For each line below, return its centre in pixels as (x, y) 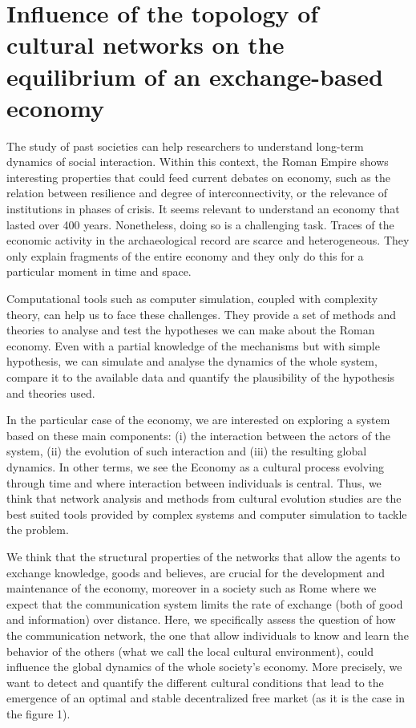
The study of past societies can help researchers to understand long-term (185, 146)
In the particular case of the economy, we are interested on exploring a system (198, 420)
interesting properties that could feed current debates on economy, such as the (198, 177)
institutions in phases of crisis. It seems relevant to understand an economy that (203, 209)
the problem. (38, 530)
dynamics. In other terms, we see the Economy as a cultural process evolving (195, 466)
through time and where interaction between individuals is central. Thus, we (194, 482)
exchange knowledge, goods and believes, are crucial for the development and (196, 572)
